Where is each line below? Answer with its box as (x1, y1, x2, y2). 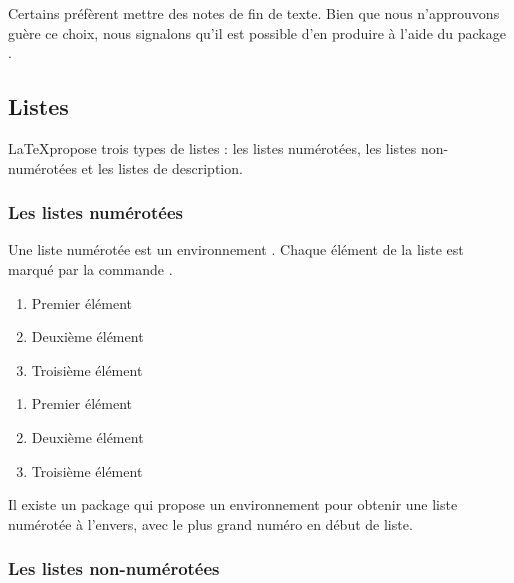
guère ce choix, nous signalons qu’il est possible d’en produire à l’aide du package (8, 22, 506, 43)
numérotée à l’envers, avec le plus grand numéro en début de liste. (8, 513, 413, 534)
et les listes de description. (81, 157, 243, 178)
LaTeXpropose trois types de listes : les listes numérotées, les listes (8, 137, 417, 158)
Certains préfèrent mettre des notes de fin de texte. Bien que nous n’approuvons (8, 3, 500, 23)
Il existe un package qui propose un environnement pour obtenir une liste (8, 494, 458, 515)
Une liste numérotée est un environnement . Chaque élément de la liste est (8, 239, 464, 260)
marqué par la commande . (8, 258, 173, 279)
